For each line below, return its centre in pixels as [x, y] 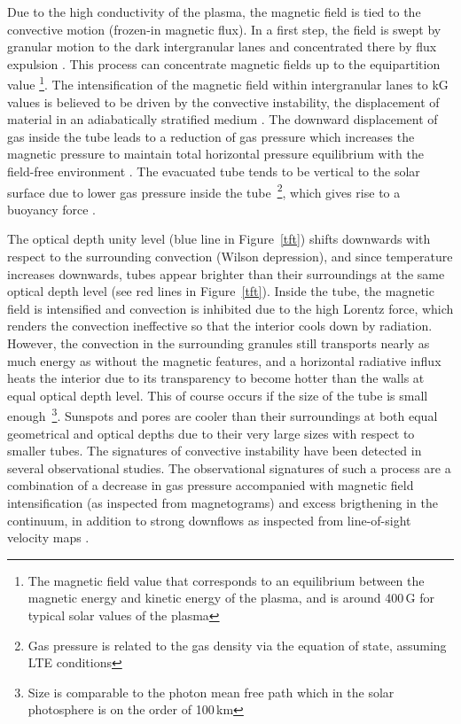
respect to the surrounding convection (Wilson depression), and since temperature [230, 257]
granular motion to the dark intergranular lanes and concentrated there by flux [222, 47]
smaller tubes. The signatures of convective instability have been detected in [215, 451]
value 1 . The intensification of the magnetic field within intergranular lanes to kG [228, 83]
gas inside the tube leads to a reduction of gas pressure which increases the [211, 136]
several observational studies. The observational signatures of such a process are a [229, 467]
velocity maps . [48, 537]
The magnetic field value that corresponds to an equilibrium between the [226, 580]
